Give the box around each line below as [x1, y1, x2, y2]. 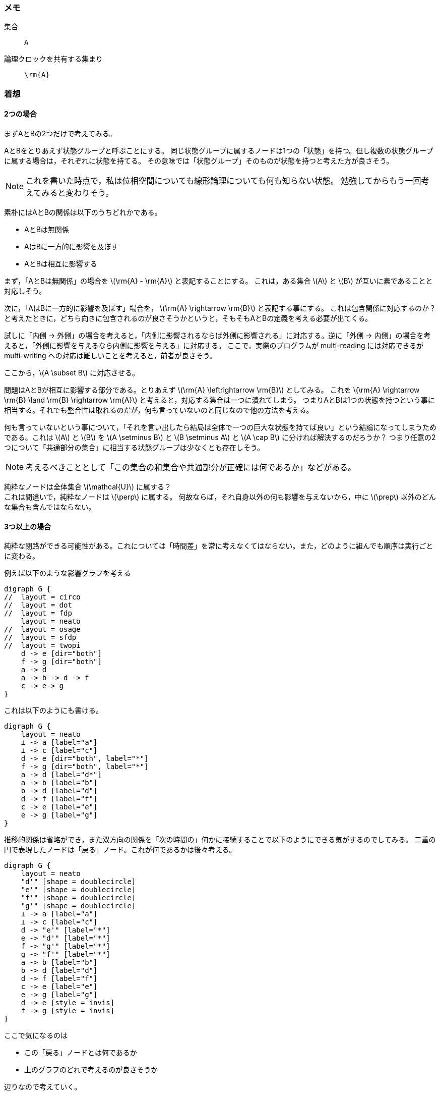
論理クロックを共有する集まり [4, 54, 103, 64]
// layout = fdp [4, 609, 72, 618]
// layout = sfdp [4, 633, 77, 642]
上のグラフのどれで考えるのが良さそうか [24, 1065, 158, 1074]
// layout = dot [4, 601, 72, 610]
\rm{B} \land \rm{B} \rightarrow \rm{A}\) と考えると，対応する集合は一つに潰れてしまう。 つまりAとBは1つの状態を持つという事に [4, 395, 435, 404]
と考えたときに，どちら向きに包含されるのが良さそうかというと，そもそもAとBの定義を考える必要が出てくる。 [4, 313, 372, 322]
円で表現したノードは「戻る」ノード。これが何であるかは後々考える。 [4, 845, 236, 854]
